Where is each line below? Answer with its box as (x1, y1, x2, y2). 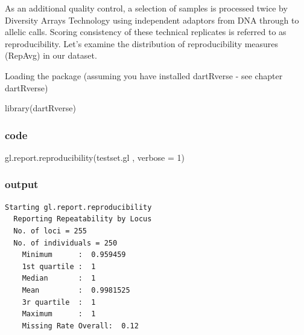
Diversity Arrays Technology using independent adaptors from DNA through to (5, 13, 299, 26)
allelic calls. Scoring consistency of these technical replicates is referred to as (5, 25, 287, 38)
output (5, 177, 39, 192)
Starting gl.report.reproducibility (5, 203, 152, 212)
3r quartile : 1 (22, 298, 96, 307)
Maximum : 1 (22, 310, 96, 319)
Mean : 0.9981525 (22, 285, 130, 294)
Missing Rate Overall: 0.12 (22, 321, 139, 330)
